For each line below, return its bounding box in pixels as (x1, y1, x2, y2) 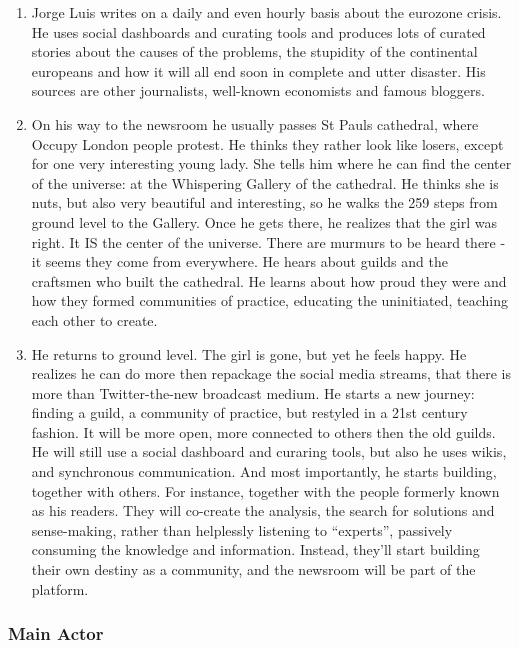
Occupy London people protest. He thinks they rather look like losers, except (31, 133, 504, 154)
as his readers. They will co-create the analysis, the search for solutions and (31, 500, 495, 521)
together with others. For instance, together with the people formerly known (31, 480, 500, 501)
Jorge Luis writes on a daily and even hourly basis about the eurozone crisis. (31, 2, 502, 22)
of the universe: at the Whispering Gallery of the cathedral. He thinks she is (31, 172, 499, 193)
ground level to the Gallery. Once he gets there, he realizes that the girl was (31, 211, 498, 232)
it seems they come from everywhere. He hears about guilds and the (31, 251, 448, 272)
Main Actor (8, 621, 104, 646)
